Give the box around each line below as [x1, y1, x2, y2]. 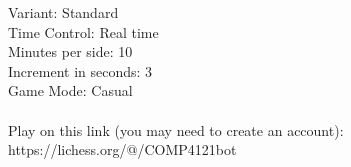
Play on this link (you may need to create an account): [8, 119, 344, 140]
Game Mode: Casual [8, 80, 133, 101]
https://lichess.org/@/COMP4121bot [8, 139, 237, 160]
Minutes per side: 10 [8, 41, 133, 62]
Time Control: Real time [8, 21, 159, 42]
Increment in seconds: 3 [8, 60, 153, 81]
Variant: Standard [8, 2, 119, 22]
